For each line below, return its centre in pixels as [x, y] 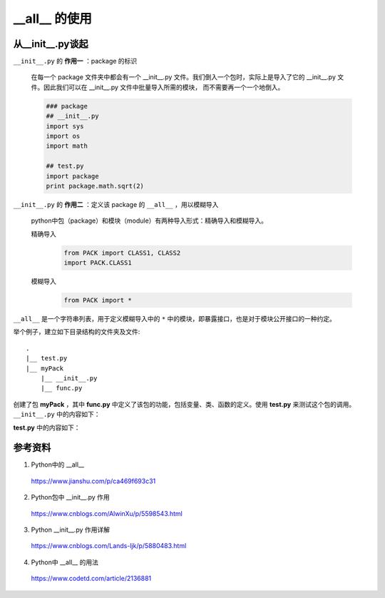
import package [72, 176]
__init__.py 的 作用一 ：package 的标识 [75, 61]
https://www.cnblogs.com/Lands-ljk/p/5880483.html [109, 546]
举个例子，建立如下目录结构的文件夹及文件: [77, 332]
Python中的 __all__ [58, 465]
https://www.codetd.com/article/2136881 [91, 579]
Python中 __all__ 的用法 [65, 562]
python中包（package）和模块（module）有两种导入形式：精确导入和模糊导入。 [149, 221]
